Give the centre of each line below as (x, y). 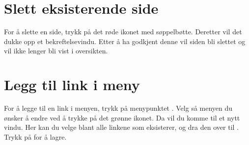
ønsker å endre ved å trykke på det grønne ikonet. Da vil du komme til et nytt (122, 117)
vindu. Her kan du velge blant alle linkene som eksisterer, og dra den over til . (121, 127)
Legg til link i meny (72, 85)
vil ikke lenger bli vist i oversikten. (56, 51)
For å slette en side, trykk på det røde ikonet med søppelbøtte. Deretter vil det (123, 32)
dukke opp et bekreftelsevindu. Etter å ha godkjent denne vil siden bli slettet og (125, 41)
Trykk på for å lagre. (35, 136)
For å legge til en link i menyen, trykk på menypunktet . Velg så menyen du (118, 108)
